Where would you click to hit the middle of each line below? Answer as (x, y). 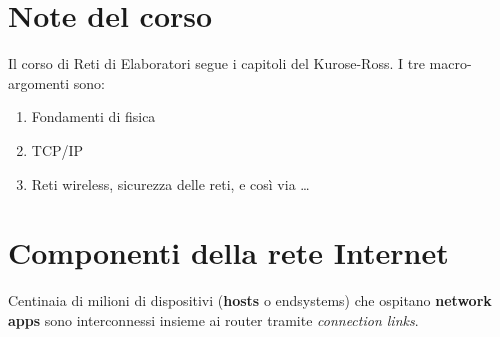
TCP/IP (57, 149)
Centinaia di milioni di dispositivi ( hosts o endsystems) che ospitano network (250, 300)
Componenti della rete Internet (228, 252)
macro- (450, 63)
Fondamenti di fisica (93, 116)
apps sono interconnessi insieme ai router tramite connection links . (213, 319)
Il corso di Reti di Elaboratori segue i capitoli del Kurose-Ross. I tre (216, 63)
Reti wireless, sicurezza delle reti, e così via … (170, 183)
